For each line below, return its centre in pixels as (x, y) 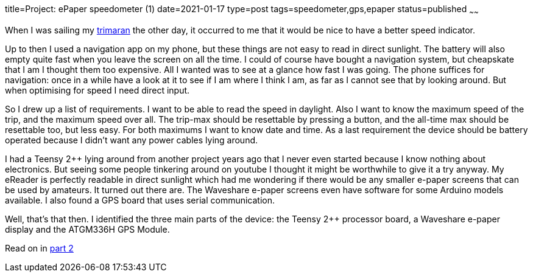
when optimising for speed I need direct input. (97, 90)
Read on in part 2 (39, 248)
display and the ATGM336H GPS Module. (87, 229)
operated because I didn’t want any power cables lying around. (132, 140)
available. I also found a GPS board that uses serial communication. (140, 200)
